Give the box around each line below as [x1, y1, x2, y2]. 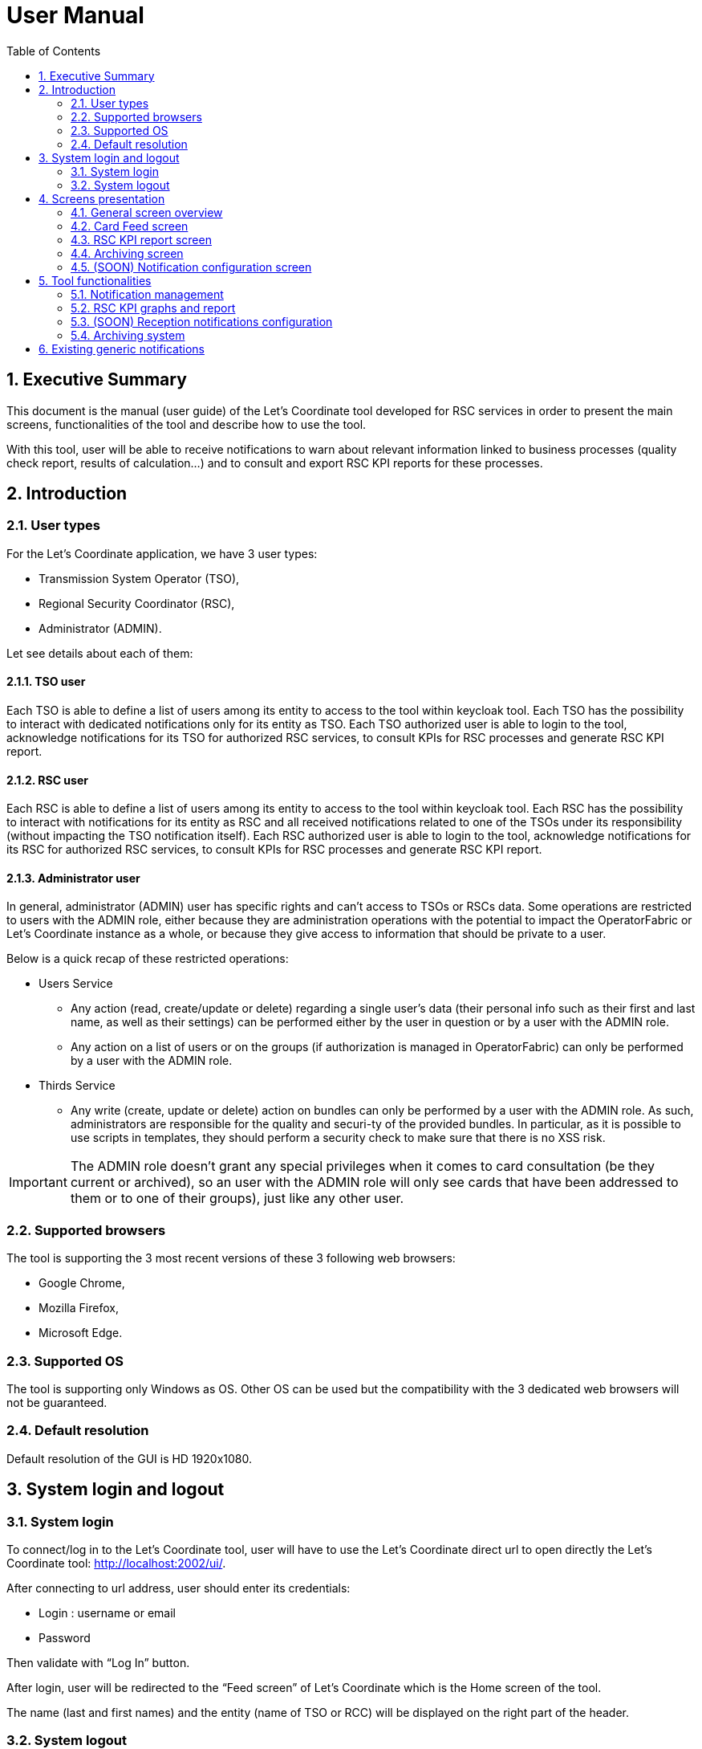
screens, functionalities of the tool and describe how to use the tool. [6, 417, 367, 431]
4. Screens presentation [39, 191, 165, 206]
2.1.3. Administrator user [6, 870, 140, 885]
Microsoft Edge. [39, 1326, 123, 1340]
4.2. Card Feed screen [71, 218, 189, 233]
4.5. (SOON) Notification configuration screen [71, 259, 312, 274]
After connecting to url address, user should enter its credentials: [6, 1580, 351, 1595]
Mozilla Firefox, [39, 1301, 119, 1315]
